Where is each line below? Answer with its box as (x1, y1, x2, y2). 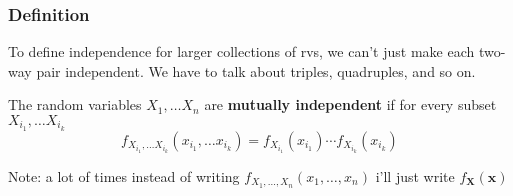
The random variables (8, 94, 142, 115)
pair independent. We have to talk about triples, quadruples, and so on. (36, 60, 476, 81)
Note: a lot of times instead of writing (8, 165, 240, 186)
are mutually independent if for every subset (204, 94, 497, 115)
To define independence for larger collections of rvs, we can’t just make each (8, 41, 475, 62)
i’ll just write (375, 165, 455, 186)
